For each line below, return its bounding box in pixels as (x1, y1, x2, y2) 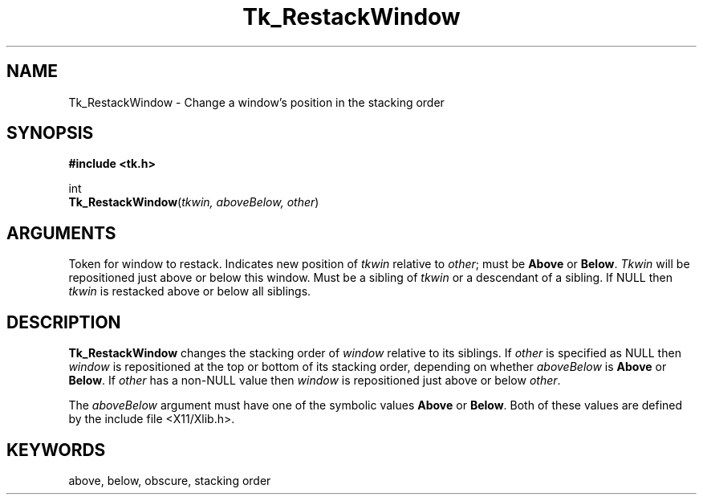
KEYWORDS (6, 439, 106, 460)
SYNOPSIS (6, 123, 94, 144)
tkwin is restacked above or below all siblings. (68, 284, 311, 299)
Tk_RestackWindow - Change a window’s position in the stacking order (68, 95, 445, 109)
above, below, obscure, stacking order (68, 473, 271, 487)
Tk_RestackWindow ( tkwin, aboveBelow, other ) (68, 195, 319, 210)
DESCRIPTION (6, 312, 121, 332)
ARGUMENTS (6, 222, 116, 243)
